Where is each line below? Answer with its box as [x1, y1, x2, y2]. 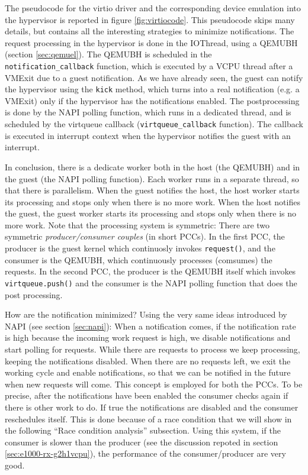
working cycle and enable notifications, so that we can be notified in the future [5, 366, 291, 379]
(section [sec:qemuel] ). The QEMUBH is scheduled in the [5, 48, 212, 60]
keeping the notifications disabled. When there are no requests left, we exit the [5, 354, 291, 367]
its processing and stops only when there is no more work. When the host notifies [5, 195, 300, 208]
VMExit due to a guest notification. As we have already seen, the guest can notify [5, 71, 303, 83]
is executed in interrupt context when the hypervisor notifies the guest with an [5, 129, 291, 141]
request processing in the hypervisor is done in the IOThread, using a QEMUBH [5, 36, 298, 49]
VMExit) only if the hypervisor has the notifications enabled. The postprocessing [5, 94, 300, 106]
